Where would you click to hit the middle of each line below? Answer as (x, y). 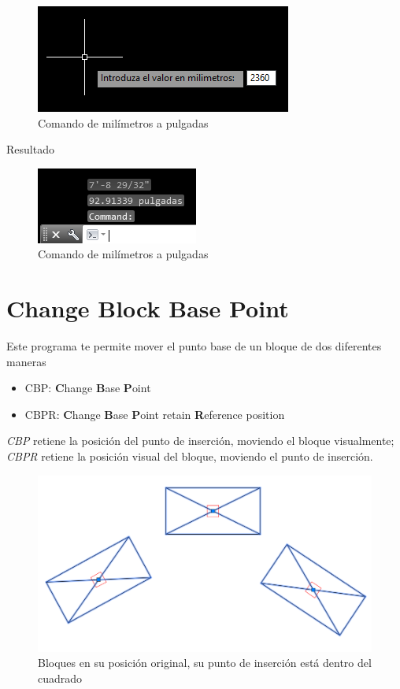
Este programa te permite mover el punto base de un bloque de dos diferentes (194, 346)
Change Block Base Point (148, 308)
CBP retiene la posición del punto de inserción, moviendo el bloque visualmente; (200, 441)
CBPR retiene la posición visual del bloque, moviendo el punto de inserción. (190, 456)
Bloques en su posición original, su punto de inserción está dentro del (205, 663)
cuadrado (60, 678)
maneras (26, 361)
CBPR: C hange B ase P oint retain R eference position (155, 414)
